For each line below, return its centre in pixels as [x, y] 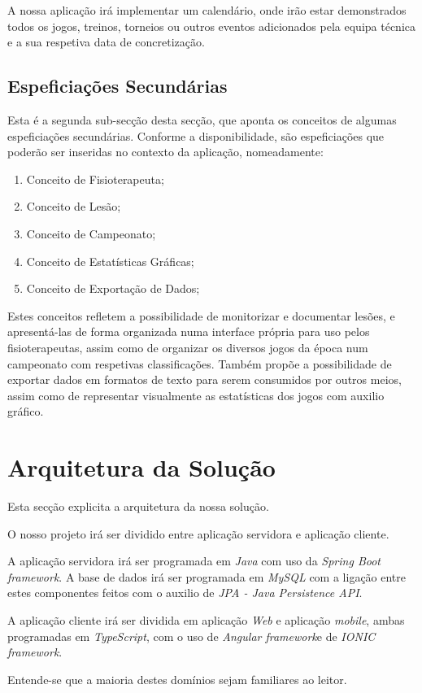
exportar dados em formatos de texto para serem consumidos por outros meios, [204, 379]
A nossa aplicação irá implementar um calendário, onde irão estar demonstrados [207, 10]
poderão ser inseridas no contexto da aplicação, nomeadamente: [165, 152]
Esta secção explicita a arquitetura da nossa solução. [138, 506]
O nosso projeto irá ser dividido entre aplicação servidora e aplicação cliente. [198, 533]
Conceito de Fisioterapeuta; [95, 179]
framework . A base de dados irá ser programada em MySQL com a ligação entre [207, 576]
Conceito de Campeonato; [91, 233]
